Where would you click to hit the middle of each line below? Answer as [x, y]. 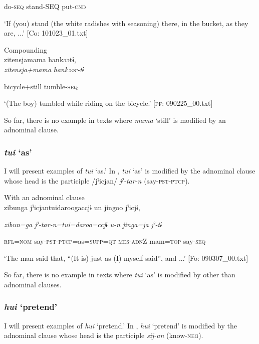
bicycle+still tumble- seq [41, 86]
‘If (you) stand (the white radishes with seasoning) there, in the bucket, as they [126, 23]
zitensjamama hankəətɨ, [40, 59]
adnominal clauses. [33, 284]
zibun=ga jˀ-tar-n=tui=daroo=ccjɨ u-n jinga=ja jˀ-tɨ [83, 224]
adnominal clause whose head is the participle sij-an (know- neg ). [104, 335]
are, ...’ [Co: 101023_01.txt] [46, 33]
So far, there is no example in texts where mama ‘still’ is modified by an [115, 120]
